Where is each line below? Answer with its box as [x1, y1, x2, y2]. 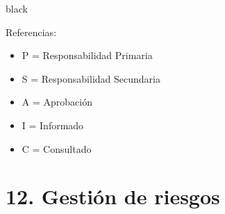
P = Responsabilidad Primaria [22, 48, 153, 63]
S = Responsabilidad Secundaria [22, 71, 160, 85]
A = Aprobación [22, 94, 92, 109]
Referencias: [6, 24, 57, 39]
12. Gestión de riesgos [6, 182, 220, 211]
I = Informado [22, 117, 84, 132]
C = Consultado [22, 141, 92, 156]
